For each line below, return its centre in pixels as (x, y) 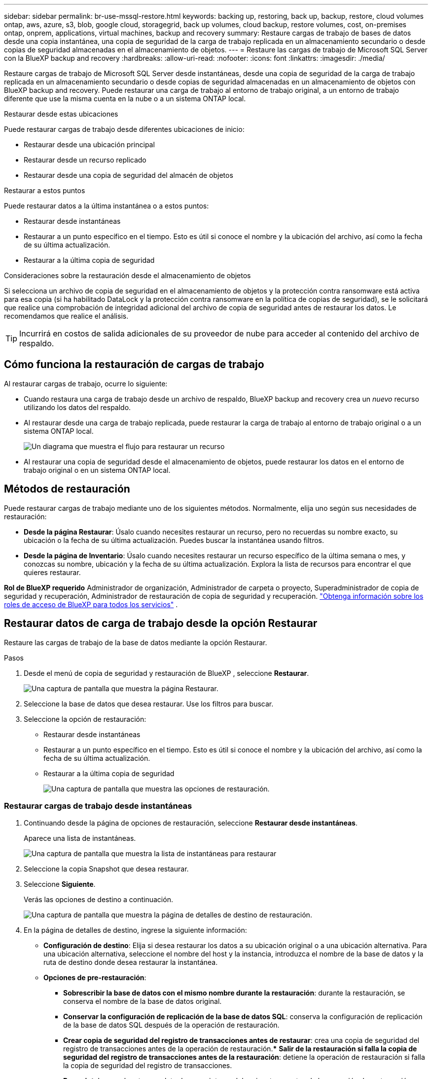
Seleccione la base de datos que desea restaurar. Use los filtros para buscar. (149, 704)
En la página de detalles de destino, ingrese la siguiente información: (135, 930)
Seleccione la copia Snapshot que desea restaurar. (106, 869)
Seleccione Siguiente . (60, 884)
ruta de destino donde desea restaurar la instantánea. (131, 962)
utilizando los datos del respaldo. (77, 407)
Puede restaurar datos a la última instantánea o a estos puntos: (107, 206)
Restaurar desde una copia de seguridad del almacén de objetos (128, 175)
